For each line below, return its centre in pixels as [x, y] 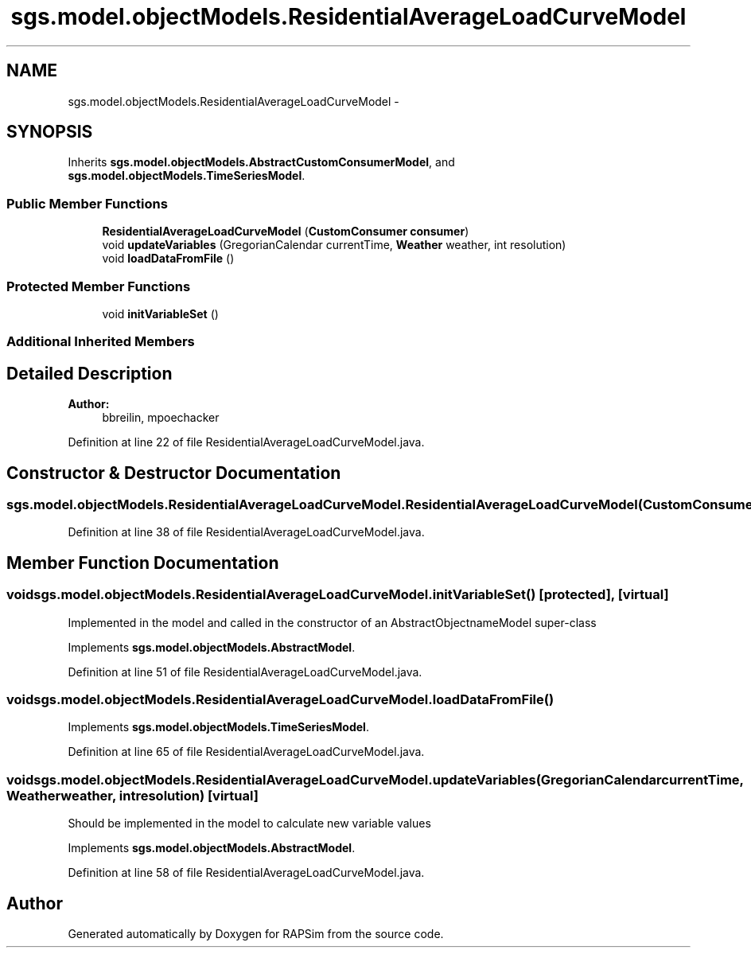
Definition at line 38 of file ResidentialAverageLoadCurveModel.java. [246, 532]
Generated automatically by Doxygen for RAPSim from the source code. [256, 933]
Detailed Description [89, 373]
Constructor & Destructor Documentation [174, 473]
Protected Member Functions [99, 286]
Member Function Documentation [143, 563]
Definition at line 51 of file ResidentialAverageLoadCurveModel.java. [245, 672]
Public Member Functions [87, 203]
